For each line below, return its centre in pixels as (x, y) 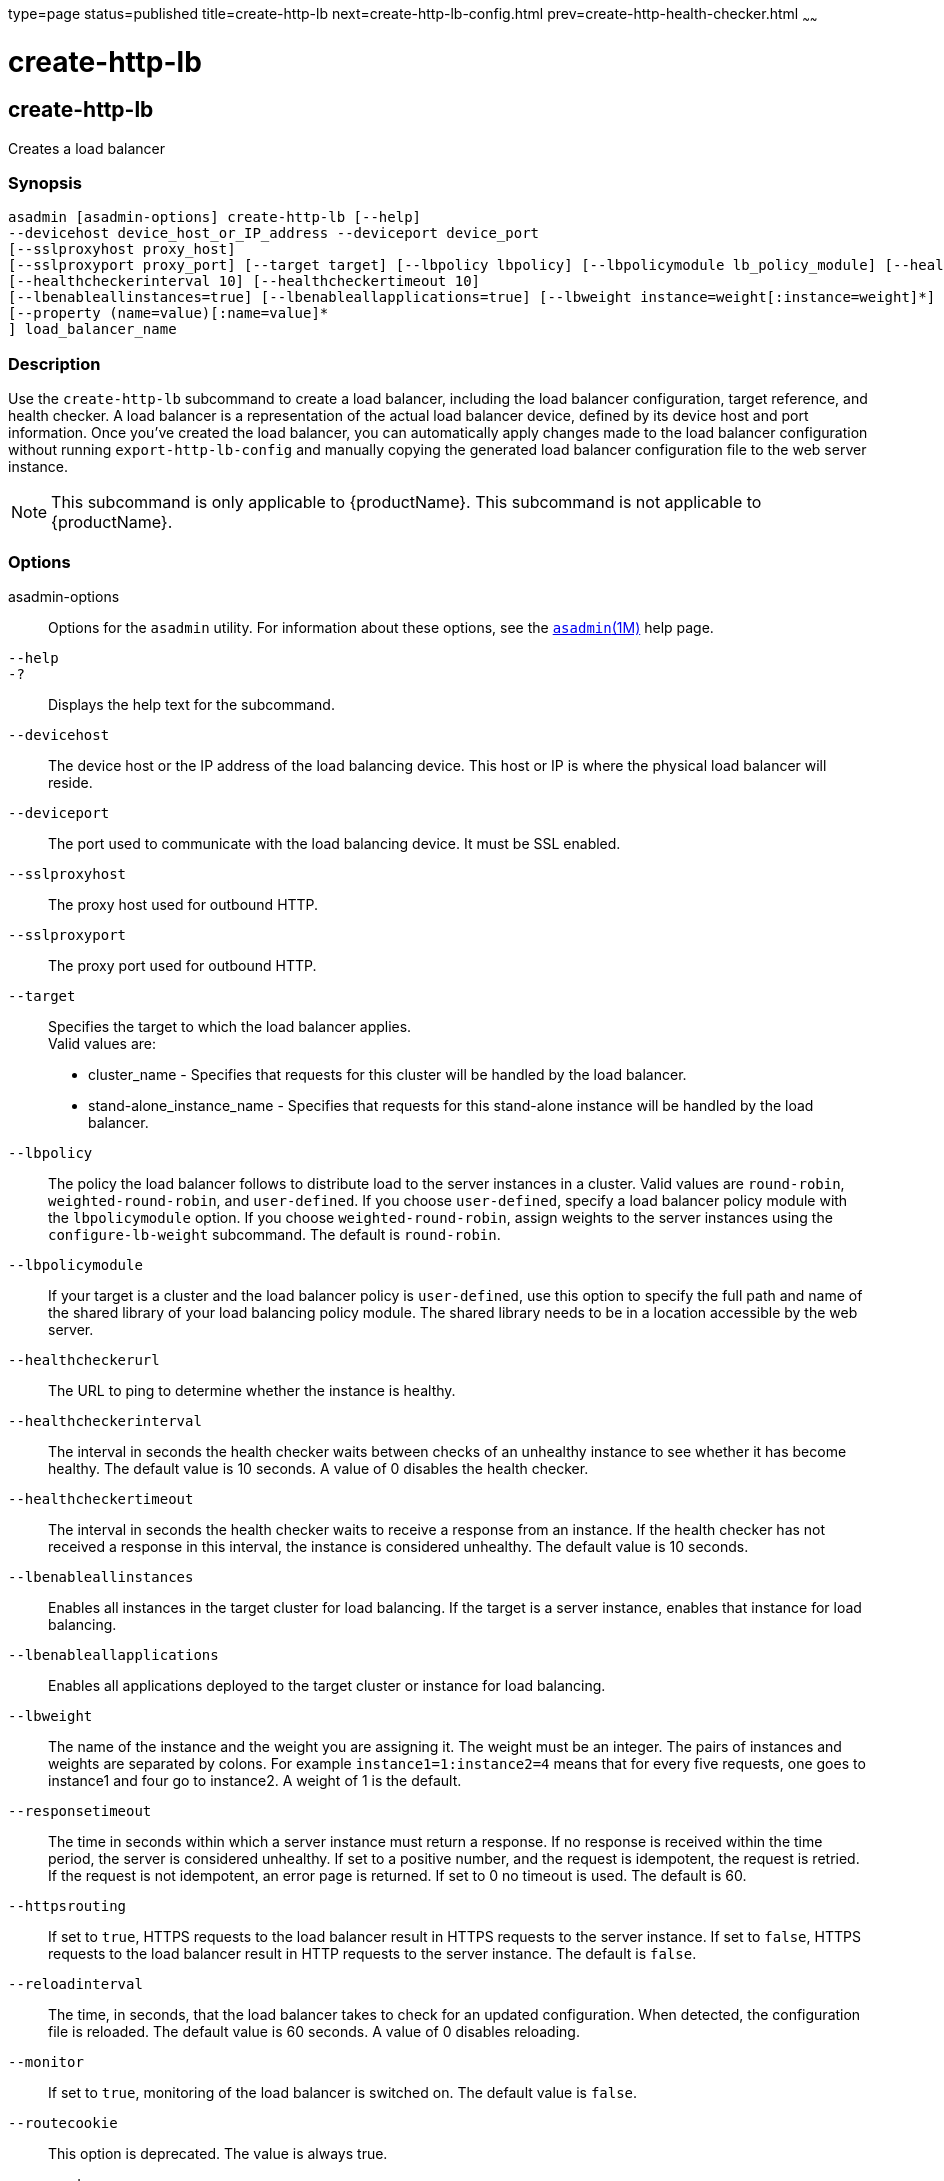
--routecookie (63, 2122)
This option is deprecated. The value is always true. (218, 2153)
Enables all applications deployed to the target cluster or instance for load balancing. (327, 1685)
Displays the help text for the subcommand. (191, 704)
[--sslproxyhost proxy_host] (122, 249)
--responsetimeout (80, 1810)
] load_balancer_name (92, 329)
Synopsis (45, 183)
